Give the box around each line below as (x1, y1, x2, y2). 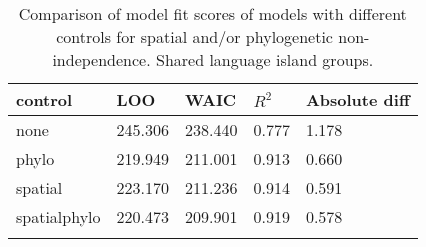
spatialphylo (16, 205, 101, 228)
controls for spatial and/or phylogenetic (56, 25, 333, 48)
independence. (52, 48, 151, 71)
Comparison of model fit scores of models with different (18, 2, 407, 25)
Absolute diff (305, 88, 410, 111)
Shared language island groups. (155, 48, 374, 71)
